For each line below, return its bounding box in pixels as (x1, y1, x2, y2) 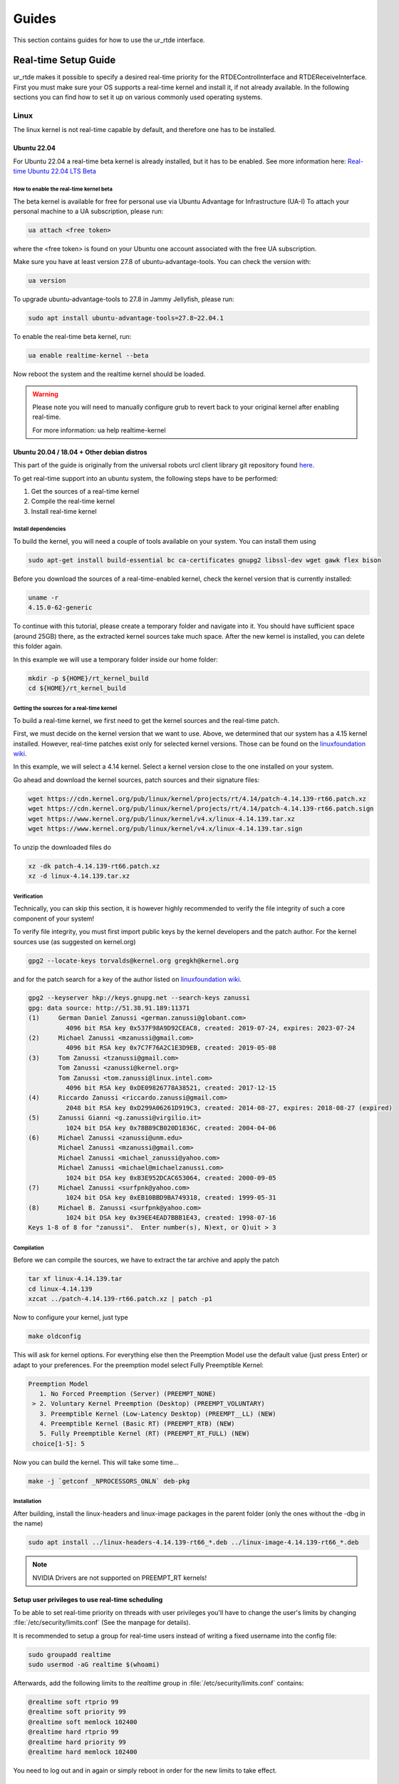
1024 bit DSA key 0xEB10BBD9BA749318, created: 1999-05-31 (65, 1194, 276, 1202)
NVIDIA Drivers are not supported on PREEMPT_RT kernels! (32, 1573, 207, 1582)
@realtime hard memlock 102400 (28, 1748, 138, 1756)
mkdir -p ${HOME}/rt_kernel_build (28, 674, 149, 682)
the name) (13, 1519, 43, 1528)
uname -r (28, 594, 59, 602)
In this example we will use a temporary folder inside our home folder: (13, 655, 219, 664)
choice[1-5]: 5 (32, 1439, 85, 1448)
